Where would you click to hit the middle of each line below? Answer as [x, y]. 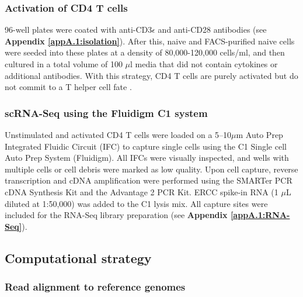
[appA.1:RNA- [260, 215]
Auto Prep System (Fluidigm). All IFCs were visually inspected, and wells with [147, 158]
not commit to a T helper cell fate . [68, 87]
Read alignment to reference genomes [95, 287]
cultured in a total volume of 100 [64, 64]
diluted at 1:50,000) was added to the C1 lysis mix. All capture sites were [136, 203]
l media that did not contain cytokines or [204, 64]
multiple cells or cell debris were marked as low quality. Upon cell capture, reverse [151, 169]
